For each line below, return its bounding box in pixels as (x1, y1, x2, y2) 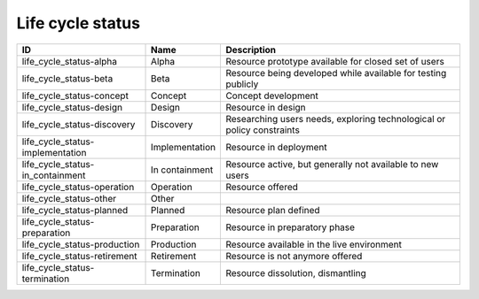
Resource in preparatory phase (225, 221, 355, 234)
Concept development (225, 89, 318, 102)
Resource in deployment (225, 141, 327, 153)
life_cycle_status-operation (21, 180, 135, 193)
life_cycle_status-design (21, 101, 123, 113)
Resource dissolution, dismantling (225, 266, 367, 279)
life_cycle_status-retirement (21, 249, 137, 262)
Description (225, 43, 277, 56)
